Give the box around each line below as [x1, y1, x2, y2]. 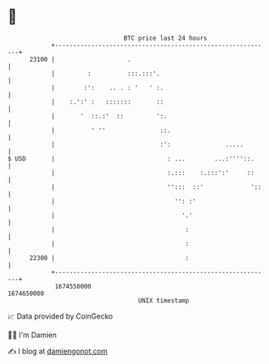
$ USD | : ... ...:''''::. [7, 154, 254, 163]
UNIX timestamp [138, 296, 190, 305]
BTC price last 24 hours [123, 34, 207, 42]
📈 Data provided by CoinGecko [7, 311, 113, 321]
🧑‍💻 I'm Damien [7, 330, 58, 340]
